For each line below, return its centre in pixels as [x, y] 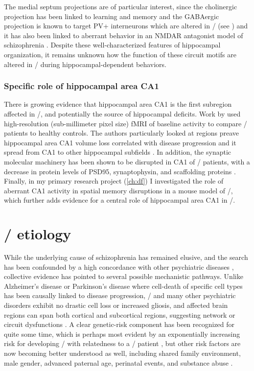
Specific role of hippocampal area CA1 [81, 86]
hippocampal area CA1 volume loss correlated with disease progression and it [120, 142]
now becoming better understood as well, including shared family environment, [122, 353]
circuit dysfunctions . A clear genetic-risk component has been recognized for [119, 324]
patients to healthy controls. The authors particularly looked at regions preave [122, 133]
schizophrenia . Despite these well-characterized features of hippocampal [112, 45]
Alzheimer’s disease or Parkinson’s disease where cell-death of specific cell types [123, 286]
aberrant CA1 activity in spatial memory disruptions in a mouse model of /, [118, 190]
